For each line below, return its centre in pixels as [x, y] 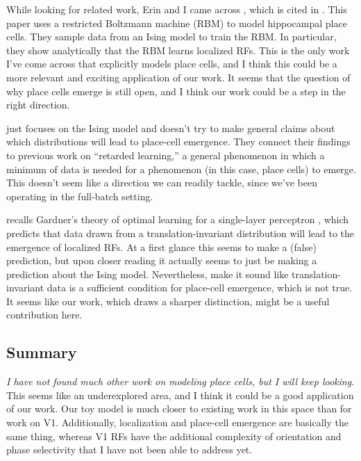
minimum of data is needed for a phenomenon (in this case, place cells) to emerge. [181, 169]
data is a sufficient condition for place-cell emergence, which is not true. [200, 288]
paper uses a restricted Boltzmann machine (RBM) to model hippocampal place [177, 23]
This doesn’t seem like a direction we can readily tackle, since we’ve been [162, 183]
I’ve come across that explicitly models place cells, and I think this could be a [172, 64]
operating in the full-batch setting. [80, 196]
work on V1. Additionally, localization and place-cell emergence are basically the [177, 422]
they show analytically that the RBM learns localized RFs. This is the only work [178, 50]
